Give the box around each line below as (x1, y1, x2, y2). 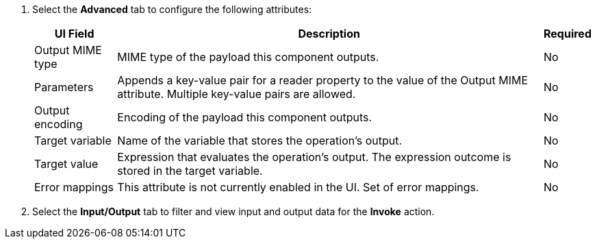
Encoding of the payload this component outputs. (117, 110, 372, 124)
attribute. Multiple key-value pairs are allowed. (117, 87, 356, 101)
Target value (34, 157, 99, 171)
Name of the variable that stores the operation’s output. (117, 134, 403, 147)
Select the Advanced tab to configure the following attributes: (32, 3, 312, 15)
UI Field (54, 27, 94, 40)
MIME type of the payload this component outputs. (117, 50, 379, 64)
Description (298, 27, 360, 40)
